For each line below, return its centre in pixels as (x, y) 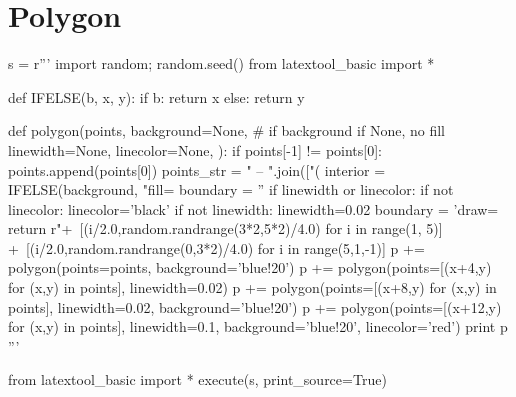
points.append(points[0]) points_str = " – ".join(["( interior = (197, 169)
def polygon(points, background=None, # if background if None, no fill (226, 130)
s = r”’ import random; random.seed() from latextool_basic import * (221, 63)
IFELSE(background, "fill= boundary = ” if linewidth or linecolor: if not (231, 189)
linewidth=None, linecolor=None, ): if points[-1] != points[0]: (195, 149)
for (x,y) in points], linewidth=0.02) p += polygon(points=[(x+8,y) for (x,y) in (252, 287)
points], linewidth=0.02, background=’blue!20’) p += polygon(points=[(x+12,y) (255, 306)
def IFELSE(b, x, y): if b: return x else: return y (156, 96)
